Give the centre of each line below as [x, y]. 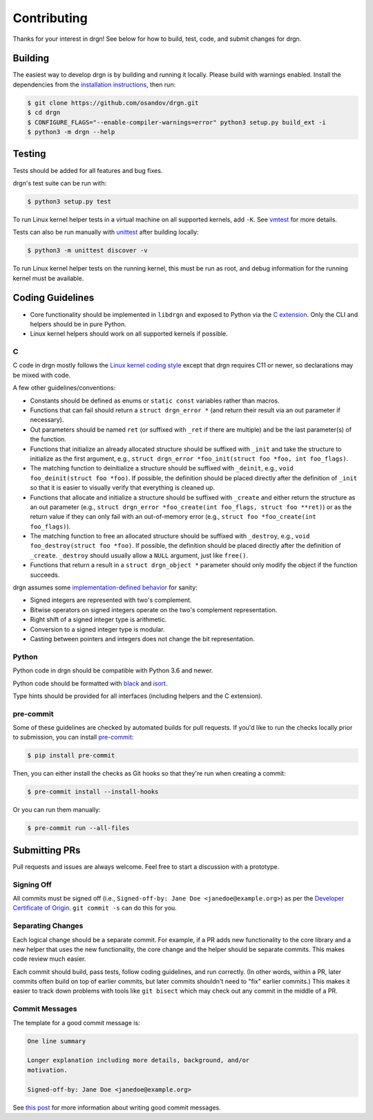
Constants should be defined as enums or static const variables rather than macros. [155, 401]
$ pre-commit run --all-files [78, 828]
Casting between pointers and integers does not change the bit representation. [142, 639]
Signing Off [32, 884]
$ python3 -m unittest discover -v [87, 250]
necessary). [47, 420]
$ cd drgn [44, 113]
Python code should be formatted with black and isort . [90, 683]
